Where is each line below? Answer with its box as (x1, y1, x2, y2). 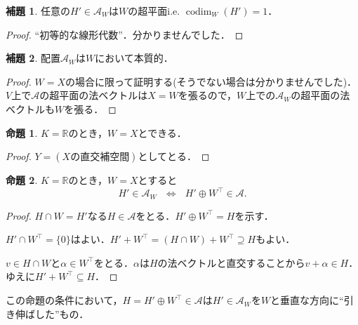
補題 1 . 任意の (6, 4, 70, 18)
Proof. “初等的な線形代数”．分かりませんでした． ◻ (6, 27, 244, 41)
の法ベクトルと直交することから (157, 255, 305, 270)
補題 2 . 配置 (6, 51, 60, 65)
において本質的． (95, 51, 173, 65)
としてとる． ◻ (138, 149, 210, 164)
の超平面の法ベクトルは (39, 88, 148, 102)
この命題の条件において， (6, 293, 123, 307)
